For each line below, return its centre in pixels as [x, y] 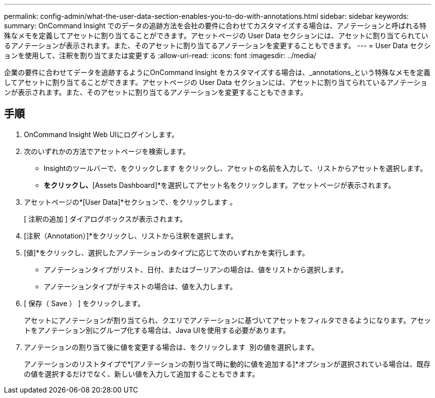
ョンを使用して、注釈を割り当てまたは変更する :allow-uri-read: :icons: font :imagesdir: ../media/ [160, 55]
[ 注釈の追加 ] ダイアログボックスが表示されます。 [106, 219]
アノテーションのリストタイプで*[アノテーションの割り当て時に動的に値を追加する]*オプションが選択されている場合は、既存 [227, 364]
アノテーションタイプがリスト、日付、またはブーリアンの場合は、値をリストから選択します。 [196, 269]
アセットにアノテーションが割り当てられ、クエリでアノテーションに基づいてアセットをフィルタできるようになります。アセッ [227, 320]
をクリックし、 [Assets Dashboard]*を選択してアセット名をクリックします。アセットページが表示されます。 [219, 185]
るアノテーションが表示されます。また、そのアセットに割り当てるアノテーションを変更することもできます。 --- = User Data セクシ [217, 45]
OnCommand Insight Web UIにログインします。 [101, 134]
